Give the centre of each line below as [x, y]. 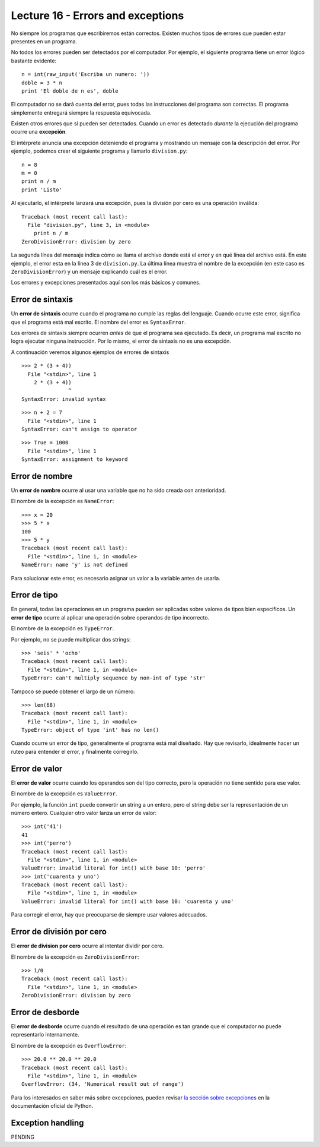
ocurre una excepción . [39, 132]
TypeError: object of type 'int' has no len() [90, 730]
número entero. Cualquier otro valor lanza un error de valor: [84, 813]
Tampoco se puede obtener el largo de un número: [73, 691]
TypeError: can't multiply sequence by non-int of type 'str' [114, 678]
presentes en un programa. [44, 41]
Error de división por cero [59, 932]
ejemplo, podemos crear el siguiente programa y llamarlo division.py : [99, 151]
